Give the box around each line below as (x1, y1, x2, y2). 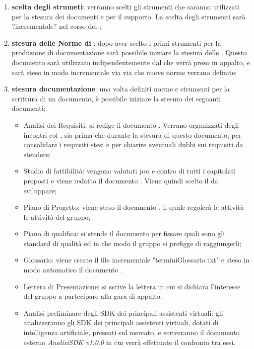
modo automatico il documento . (23, 264, 123, 275)
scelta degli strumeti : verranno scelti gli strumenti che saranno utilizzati (11, 1, 240, 11)
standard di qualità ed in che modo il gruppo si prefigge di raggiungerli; (23, 238, 242, 248)
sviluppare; (23, 185, 57, 195)
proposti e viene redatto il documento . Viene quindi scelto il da (23, 175, 218, 185)
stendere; (23, 149, 51, 159)
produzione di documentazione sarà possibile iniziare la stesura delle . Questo (11, 47, 247, 58)
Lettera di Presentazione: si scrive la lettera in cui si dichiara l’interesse (23, 281, 241, 291)
